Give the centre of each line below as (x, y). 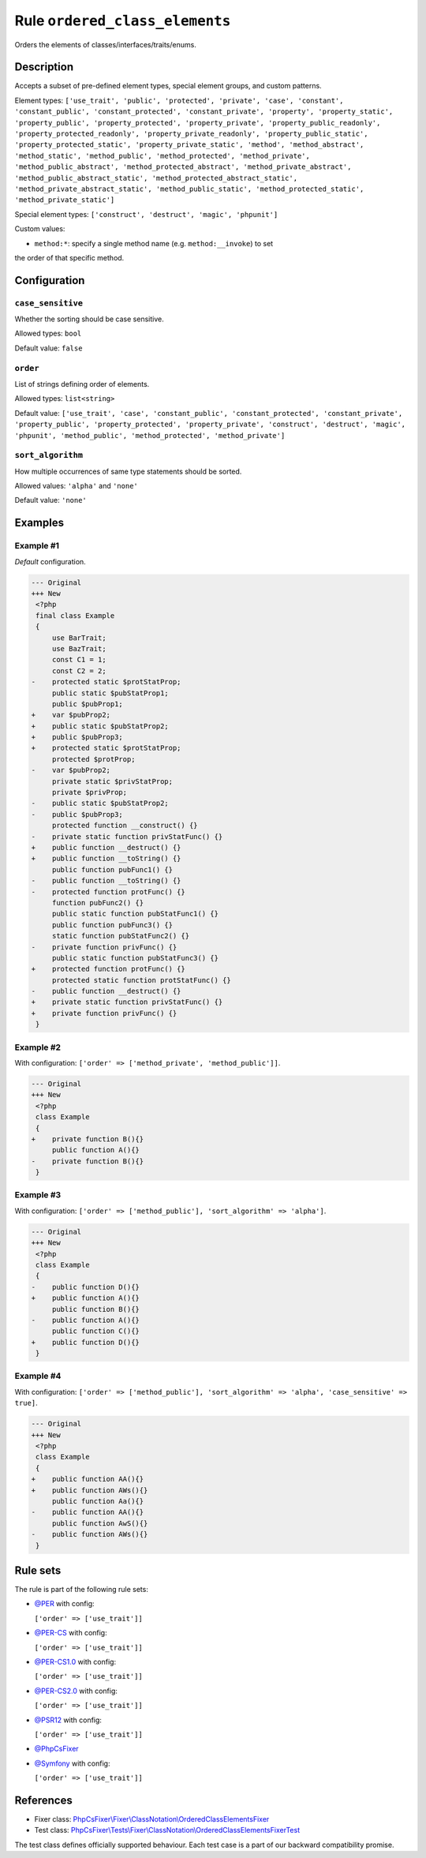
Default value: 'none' (50, 500)
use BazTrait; (79, 648)
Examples (39, 523)
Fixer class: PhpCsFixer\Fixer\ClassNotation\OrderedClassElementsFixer (152, 1819)
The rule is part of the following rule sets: (82, 1590)
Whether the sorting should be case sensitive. (90, 319)
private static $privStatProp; (112, 781)
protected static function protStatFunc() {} (142, 980)
